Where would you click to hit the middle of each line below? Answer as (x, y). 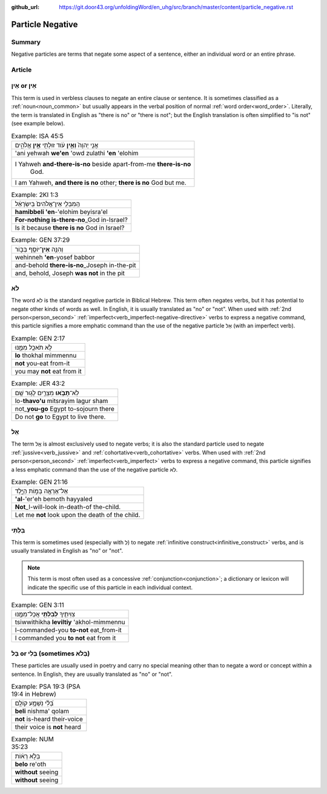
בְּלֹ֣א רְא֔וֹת (28, 756)
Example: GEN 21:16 (39, 482)
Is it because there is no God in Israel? (70, 228)
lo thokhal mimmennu (46, 356)
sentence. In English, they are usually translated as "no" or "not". (92, 674)
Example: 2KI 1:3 (35, 195)
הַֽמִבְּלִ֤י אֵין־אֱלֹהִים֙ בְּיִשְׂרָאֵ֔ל (48, 204)
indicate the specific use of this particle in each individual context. (110, 587)
